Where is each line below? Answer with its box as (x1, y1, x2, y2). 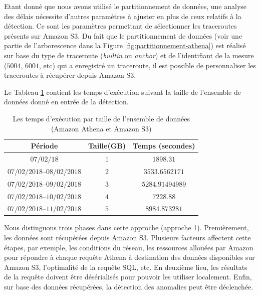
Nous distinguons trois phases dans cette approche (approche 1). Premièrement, (4, 222, 249, 233)
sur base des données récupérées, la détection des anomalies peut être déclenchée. (4, 281, 253, 291)
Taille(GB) (88, 140, 126, 151)
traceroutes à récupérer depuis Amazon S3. (4, 70, 136, 80)
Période (31, 140, 58, 151)
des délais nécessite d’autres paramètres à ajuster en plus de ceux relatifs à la (4, 11, 241, 21)
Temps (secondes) (133, 140, 195, 151)
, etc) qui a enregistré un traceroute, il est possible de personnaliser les (39, 60, 256, 70)
